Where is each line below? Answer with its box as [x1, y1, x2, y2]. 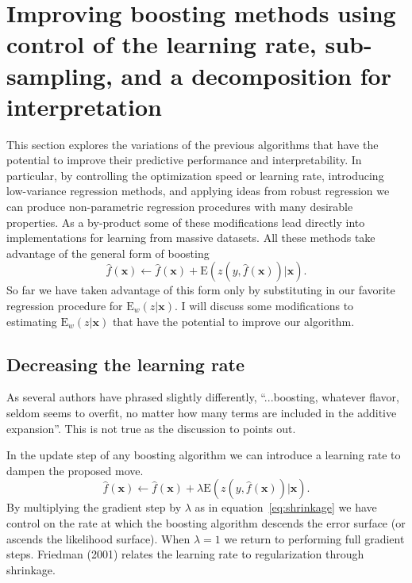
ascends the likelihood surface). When [6, 530, 191, 547]
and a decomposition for [121, 59, 391, 91]
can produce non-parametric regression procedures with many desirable [6, 198, 353, 215]
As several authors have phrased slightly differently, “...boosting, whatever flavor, [6, 389, 399, 405]
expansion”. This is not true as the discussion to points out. [6, 420, 296, 436]
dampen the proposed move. [6, 462, 144, 478]
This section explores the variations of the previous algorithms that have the [6, 136, 379, 152]
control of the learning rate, [6, 28, 317, 60]
